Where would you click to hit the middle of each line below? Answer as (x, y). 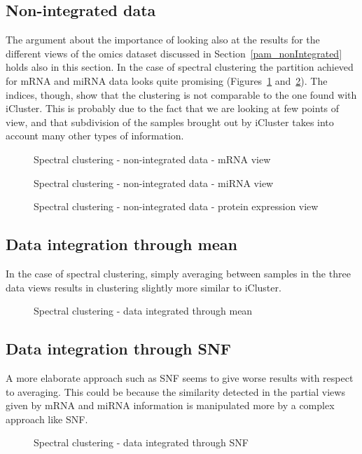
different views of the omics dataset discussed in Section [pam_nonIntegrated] (174, 53)
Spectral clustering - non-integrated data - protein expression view (176, 206)
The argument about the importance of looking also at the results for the (163, 40)
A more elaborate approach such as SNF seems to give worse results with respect (180, 377)
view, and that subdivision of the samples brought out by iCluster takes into (170, 122)
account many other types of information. (95, 136)
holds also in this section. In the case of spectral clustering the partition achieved (180, 67)
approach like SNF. (47, 419)
